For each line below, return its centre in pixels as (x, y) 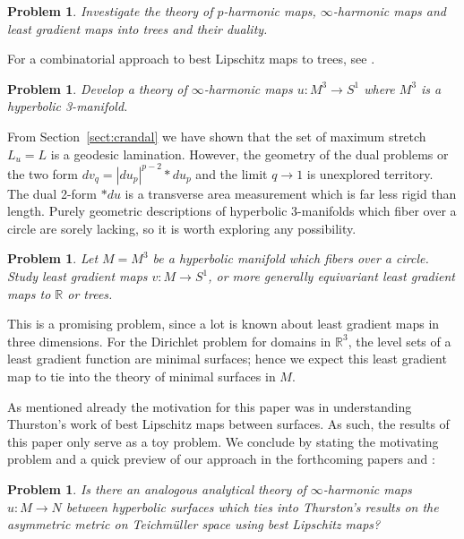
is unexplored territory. (370, 173)
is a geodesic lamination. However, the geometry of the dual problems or (249, 154)
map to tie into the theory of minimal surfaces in (142, 376)
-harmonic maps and (389, 11)
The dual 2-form (52, 193)
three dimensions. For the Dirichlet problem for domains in (169, 341)
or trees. (90, 293)
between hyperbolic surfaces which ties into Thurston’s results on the (252, 506)
